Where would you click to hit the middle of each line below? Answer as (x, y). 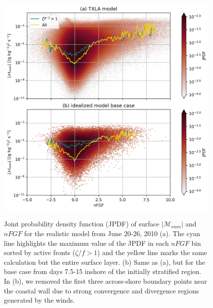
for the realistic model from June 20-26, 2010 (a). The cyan (112, 233)
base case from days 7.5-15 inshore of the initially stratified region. (103, 271)
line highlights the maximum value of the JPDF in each (86, 243)
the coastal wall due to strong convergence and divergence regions (101, 290)
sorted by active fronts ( (40, 252)
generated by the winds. (39, 300)
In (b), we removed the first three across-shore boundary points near (106, 281)
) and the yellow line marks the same (152, 252)
